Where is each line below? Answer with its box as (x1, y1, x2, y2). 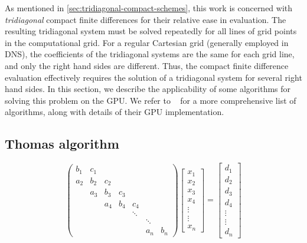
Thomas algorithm (5, 134, 119, 153)
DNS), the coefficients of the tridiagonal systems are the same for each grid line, (5, 48, 295, 60)
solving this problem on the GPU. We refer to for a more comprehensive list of (5, 94, 296, 106)
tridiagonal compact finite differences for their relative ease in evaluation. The (5, 13, 286, 25)
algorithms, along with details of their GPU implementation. (5, 106, 224, 118)
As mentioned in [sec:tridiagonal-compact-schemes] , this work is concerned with (5, 2, 293, 14)
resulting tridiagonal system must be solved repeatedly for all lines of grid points (5, 25, 297, 37)
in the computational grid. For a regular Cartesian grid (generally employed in (5, 36, 289, 48)
